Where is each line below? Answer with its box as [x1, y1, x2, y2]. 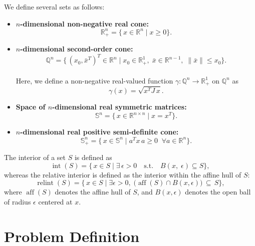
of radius [4, 196, 31, 207]
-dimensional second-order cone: [20, 43, 133, 54]
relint [37, 179, 54, 187]
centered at [38, 196, 73, 207]
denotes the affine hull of [55, 186, 131, 197]
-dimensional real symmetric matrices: [52, 101, 187, 112]
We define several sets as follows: [4, 1, 105, 11]
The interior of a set [4, 152, 66, 162]
